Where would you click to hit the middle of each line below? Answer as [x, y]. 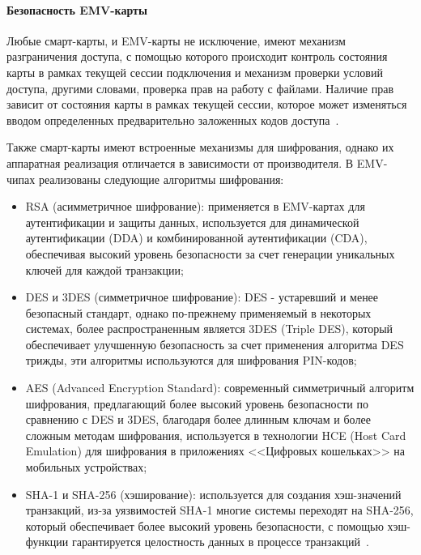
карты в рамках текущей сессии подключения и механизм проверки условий [195, 72]
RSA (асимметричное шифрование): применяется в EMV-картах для [195, 206]
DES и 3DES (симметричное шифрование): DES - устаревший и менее [202, 297]
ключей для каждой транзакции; [104, 269]
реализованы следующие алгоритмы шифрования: [161, 179]
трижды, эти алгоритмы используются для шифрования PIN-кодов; [191, 360]
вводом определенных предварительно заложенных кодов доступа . [173, 120]
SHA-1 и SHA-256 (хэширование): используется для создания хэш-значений [213, 494]
